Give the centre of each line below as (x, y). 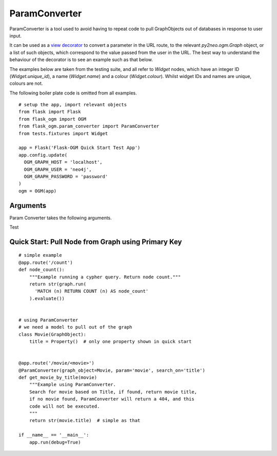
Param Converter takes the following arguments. (61, 218)
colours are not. (26, 83)
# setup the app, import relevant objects (73, 105)
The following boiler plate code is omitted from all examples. (73, 93)
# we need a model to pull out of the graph (76, 327)
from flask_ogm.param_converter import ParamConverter (89, 126)
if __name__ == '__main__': (54, 435)
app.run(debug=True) (55, 442)
